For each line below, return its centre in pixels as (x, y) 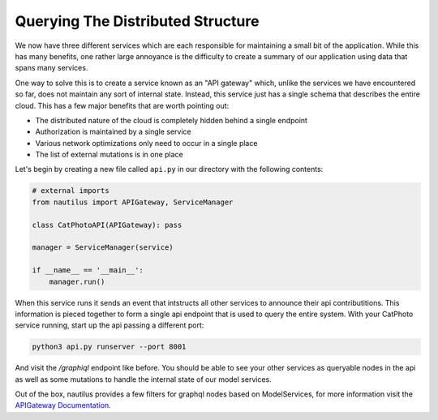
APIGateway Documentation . (63, 405)
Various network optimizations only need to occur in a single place (146, 143)
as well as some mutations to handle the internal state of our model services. (143, 379)
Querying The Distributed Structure (137, 21)
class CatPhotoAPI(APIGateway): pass (107, 225)
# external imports (71, 191)
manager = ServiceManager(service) (103, 248)
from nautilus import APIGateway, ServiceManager (133, 202)
